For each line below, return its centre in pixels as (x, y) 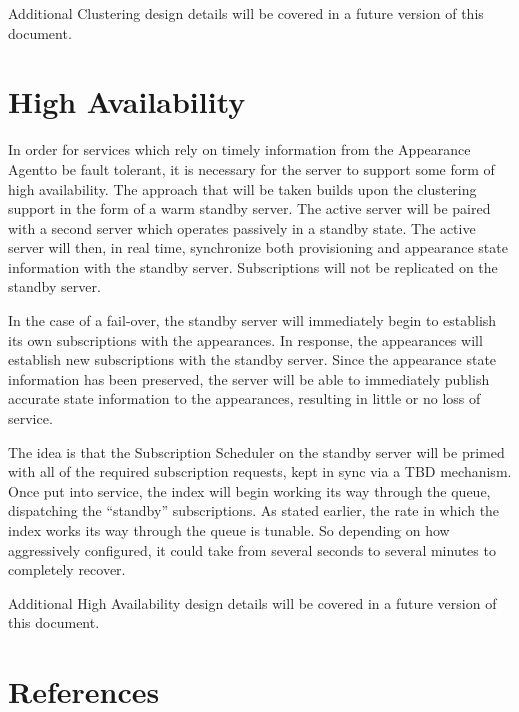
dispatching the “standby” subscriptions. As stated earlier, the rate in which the (254, 510)
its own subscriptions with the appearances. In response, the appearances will (245, 339)
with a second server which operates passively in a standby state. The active (242, 227)
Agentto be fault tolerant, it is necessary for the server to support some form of (251, 168)
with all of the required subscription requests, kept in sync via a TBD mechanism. (260, 471)
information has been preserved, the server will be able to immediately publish (249, 378)
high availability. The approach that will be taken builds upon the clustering (242, 188)
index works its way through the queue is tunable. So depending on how (229, 530)
